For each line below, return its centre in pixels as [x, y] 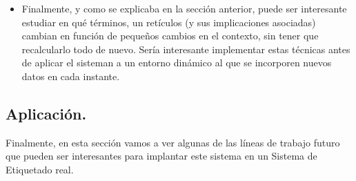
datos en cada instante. [71, 76]
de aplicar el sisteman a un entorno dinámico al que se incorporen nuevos [177, 63]
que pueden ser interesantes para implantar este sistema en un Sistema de [161, 156]
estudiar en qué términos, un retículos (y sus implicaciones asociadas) [169, 22]
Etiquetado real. [40, 169]
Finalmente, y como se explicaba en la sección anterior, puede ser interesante [184, 8]
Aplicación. [46, 113]
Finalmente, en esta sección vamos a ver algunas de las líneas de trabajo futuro [173, 142]
